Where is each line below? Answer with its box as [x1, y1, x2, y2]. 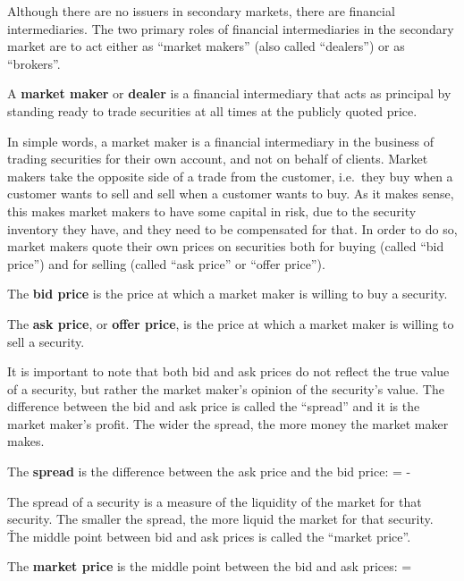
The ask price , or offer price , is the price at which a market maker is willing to [7, 314, 454, 333]
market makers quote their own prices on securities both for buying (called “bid [7, 237, 444, 256]
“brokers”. [7, 54, 61, 72]
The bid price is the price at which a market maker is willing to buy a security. [7, 284, 448, 303]
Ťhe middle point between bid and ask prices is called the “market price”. [7, 526, 411, 545]
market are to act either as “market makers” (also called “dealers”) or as [7, 37, 405, 55]
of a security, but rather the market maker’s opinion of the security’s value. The [7, 379, 444, 398]
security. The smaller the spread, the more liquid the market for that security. [7, 509, 434, 528]
